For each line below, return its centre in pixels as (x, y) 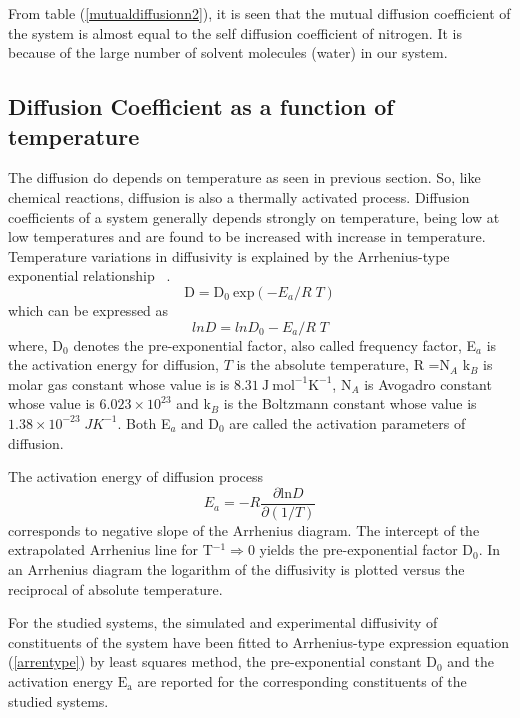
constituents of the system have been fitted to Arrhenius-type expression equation (259, 641)
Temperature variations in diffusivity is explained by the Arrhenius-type (229, 255)
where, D (36, 344)
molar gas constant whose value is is (119, 383)
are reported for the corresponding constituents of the (302, 680)
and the (470, 661)
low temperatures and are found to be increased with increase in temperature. (247, 236)
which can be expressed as (88, 309)
